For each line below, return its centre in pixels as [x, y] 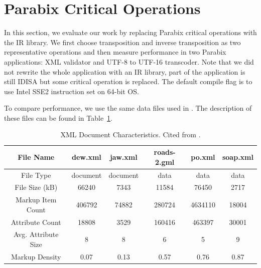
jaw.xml [123, 157]
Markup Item [36, 200]
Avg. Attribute [36, 234]
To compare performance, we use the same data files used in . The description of [128, 108]
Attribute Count [36, 222]
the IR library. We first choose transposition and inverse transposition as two [122, 42]
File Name [36, 157]
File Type [36, 175]
